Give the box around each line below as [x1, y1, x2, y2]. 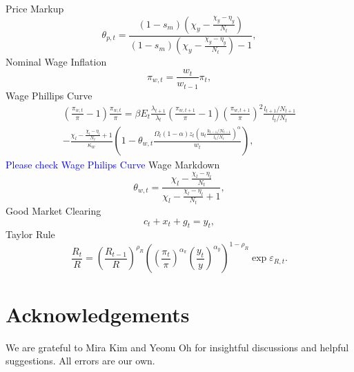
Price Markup [6, 1, 64, 15]
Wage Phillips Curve [6, 88, 92, 102]
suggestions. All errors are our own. [6, 353, 155, 368]
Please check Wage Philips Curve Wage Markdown [6, 157, 220, 172]
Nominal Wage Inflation [6, 55, 107, 69]
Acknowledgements [6, 300, 190, 328]
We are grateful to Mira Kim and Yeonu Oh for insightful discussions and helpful [6, 340, 349, 354]
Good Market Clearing [6, 203, 101, 217]
